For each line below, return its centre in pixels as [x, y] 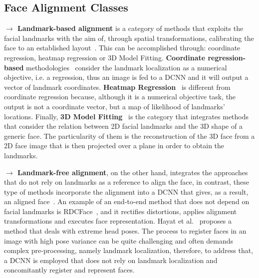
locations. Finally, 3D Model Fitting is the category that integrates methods [127, 116]
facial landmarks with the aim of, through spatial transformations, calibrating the [129, 38]
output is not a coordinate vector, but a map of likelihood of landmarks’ [115, 106]
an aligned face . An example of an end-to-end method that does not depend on [127, 201]
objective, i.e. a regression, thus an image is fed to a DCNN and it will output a [126, 77]
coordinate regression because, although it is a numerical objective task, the [120, 97]
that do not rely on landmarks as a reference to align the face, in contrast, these [127, 182]
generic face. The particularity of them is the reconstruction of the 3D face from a [129, 136]
